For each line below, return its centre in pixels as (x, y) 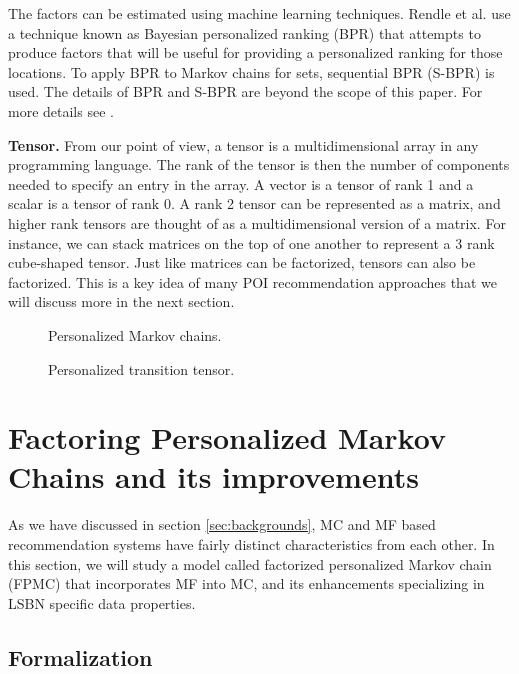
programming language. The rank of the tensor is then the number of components (259, 164)
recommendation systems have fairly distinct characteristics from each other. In (251, 544)
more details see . (61, 110)
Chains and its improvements (213, 476)
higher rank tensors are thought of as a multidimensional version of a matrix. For (257, 222)
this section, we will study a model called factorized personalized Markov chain (250, 563)
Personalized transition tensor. (141, 368)
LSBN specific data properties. (102, 602)
